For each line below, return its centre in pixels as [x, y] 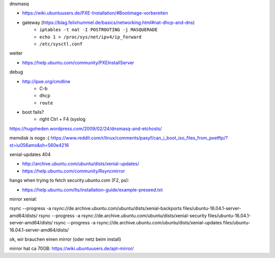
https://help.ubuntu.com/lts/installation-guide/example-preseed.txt [92, 190]
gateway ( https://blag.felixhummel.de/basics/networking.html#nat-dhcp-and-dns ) [108, 22]
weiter [16, 53]
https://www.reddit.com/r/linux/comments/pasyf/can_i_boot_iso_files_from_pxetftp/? [139, 138]
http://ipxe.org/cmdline [46, 81]
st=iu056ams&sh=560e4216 [39, 145]
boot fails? [33, 112]
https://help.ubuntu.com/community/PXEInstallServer [78, 62]
